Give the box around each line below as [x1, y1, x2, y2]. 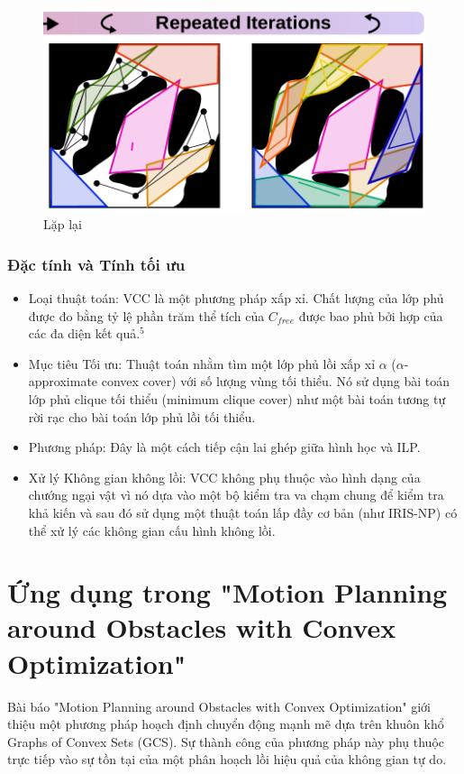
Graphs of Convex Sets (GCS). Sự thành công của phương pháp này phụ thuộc [7, 732, 445, 751]
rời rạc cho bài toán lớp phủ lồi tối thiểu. [28, 407, 256, 426]
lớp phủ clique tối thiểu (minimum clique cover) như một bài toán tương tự [28, 389, 446, 408]
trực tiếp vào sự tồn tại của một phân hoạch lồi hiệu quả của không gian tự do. [7, 750, 447, 769]
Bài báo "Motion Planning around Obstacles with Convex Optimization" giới [7, 696, 431, 715]
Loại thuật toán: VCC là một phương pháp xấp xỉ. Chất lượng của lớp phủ [28, 288, 444, 307]
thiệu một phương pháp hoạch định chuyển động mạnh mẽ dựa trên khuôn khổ [7, 714, 444, 733]
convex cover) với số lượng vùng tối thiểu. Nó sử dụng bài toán [101, 372, 450, 391]
